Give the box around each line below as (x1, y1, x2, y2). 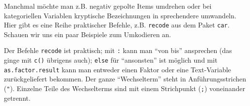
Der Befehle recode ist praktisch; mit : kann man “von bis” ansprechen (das (4, 45, 232, 55)
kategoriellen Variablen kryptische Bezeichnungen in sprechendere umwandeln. (4, 10, 236, 20)
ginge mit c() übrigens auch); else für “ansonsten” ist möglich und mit (4, 55, 218, 65)
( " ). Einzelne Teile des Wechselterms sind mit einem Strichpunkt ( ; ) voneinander (4, 83, 245, 93)
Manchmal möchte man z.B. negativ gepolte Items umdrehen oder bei (4, 1, 212, 11)
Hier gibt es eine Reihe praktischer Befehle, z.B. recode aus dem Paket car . (4, 20, 230, 30)
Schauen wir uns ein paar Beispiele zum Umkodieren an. (4, 29, 172, 39)
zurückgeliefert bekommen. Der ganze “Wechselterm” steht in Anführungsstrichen (4, 74, 247, 84)
